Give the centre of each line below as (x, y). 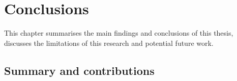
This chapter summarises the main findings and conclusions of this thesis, (119, 33)
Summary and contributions (79, 70)
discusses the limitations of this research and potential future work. (109, 43)
